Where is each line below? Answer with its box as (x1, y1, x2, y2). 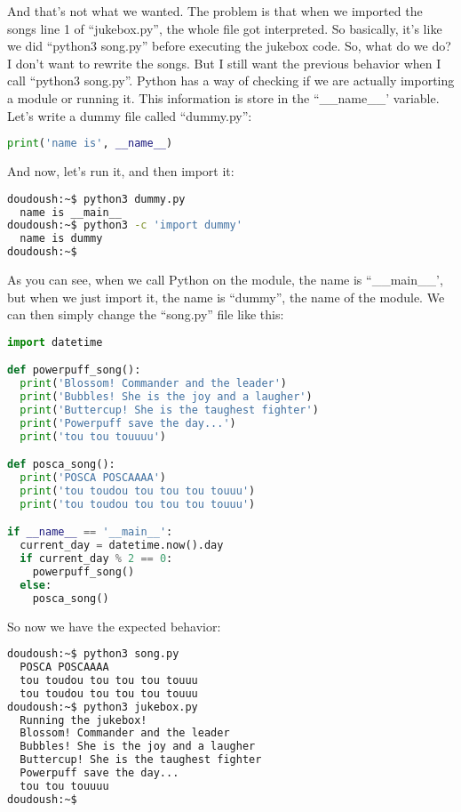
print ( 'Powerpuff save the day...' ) (20, 416, 236, 430)
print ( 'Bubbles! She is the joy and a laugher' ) (20, 390, 313, 404)
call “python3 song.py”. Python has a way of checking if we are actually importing (7, 71, 455, 90)
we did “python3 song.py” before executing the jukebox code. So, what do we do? (7, 36, 451, 55)
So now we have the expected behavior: (7, 616, 221, 635)
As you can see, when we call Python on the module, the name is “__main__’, (7, 270, 443, 288)
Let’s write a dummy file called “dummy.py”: (7, 106, 252, 125)
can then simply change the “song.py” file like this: (7, 305, 284, 324)
